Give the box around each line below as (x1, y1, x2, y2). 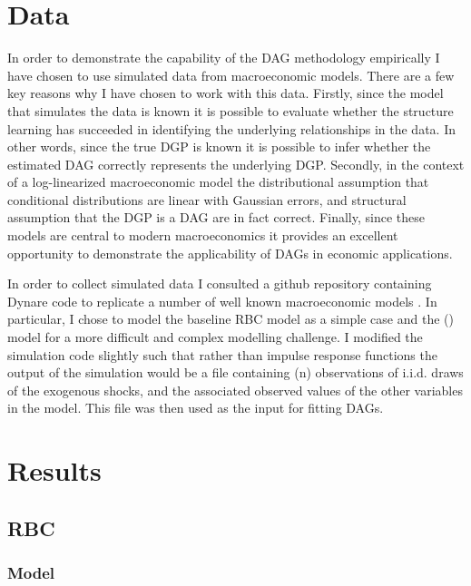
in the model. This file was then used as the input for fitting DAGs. (7, 398, 384, 417)
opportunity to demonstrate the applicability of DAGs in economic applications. (7, 243, 453, 262)
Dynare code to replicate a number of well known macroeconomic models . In (7, 291, 437, 310)
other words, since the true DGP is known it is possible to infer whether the (7, 137, 431, 156)
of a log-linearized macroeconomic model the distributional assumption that (7, 172, 429, 191)
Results (7, 452, 102, 489)
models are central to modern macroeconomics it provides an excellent (7, 226, 398, 245)
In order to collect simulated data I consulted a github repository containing (7, 274, 432, 293)
